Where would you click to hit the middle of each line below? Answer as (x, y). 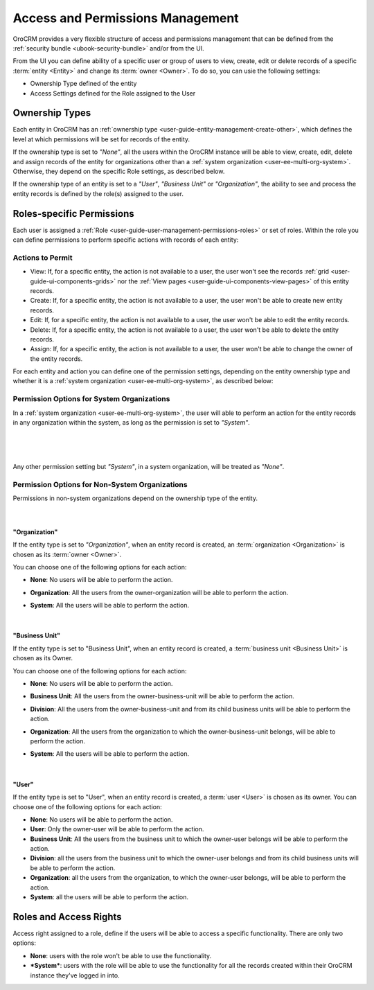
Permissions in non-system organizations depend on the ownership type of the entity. (135, 498)
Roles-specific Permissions (73, 214)
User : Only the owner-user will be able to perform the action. (117, 829)
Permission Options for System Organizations (91, 399)
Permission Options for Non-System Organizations (100, 484)
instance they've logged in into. (75, 975)
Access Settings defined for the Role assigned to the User (113, 93)
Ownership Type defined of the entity (83, 84)
